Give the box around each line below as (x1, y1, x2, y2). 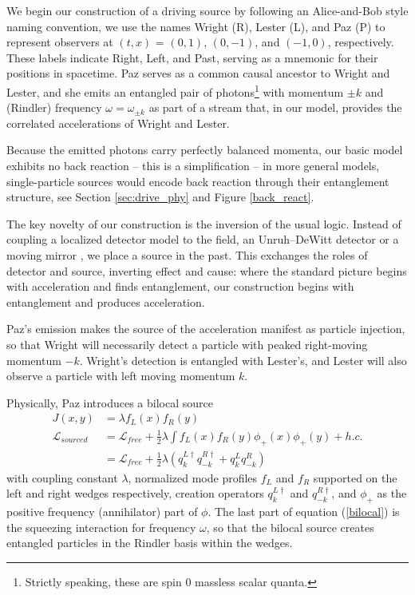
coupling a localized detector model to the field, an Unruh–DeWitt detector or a (6, 231, 399, 248)
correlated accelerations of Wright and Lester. (6, 114, 230, 131)
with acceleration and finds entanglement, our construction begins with (6, 278, 354, 295)
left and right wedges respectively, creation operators (6, 485, 264, 502)
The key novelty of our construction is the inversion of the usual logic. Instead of (6, 215, 401, 232)
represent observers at (6, 34, 113, 50)
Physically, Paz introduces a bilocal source (6, 394, 213, 411)
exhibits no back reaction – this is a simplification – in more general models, (6, 157, 380, 173)
